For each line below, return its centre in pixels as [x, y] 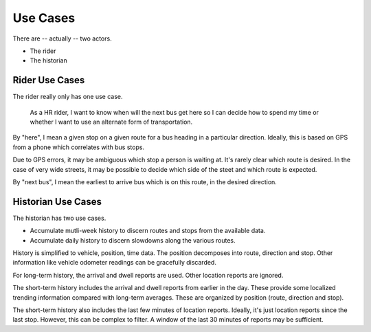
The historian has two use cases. [59, 218]
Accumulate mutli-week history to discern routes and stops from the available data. [148, 231]
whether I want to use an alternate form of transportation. [111, 122]
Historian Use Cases [57, 202]
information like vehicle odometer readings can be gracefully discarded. [114, 263]
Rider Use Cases [49, 80]
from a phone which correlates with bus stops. [78, 147]
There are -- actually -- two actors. [63, 38]
